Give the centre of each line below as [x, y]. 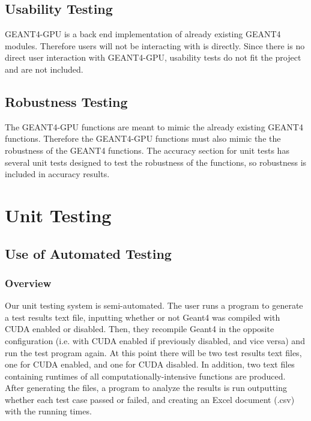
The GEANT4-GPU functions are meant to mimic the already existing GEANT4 [154, 126]
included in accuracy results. [57, 174]
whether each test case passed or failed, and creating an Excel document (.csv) [150, 399]
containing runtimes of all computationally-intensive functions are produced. [145, 376]
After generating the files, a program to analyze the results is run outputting [146, 388]
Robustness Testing [66, 101]
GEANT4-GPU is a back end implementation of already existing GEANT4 [143, 34]
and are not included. [44, 69]
